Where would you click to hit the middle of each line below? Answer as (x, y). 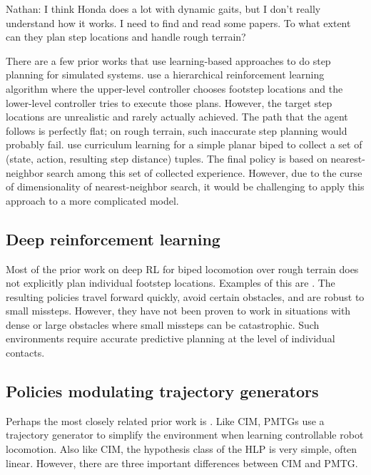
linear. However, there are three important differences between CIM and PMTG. (182, 463)
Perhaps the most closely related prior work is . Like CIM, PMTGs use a (165, 420)
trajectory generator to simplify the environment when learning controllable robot (185, 435)
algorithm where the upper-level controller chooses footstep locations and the (174, 88)
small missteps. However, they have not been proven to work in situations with (178, 311)
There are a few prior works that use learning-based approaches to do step (168, 60)
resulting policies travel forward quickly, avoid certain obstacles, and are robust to (185, 296)
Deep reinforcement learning (113, 239)
